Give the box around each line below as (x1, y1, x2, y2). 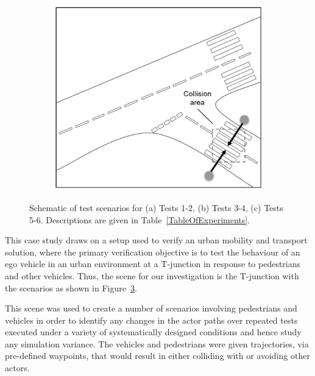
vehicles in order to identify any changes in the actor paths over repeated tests (5, 313, 298, 326)
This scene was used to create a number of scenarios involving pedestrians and (5, 302, 297, 315)
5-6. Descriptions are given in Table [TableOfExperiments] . (29, 213, 250, 226)
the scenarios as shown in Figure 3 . (5, 281, 137, 294)
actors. (5, 361, 30, 374)
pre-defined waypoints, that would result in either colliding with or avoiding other (5, 349, 310, 362)
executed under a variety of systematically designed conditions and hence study (5, 326, 302, 338)
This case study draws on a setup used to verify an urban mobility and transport (5, 234, 308, 246)
